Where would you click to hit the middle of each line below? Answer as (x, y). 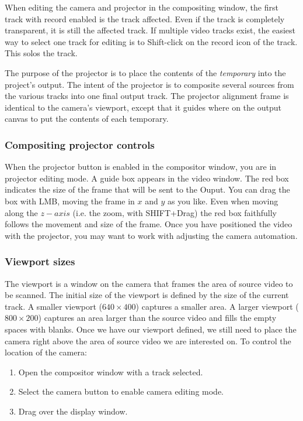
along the (21, 212)
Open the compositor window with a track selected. (111, 372)
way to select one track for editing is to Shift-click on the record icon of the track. (151, 41)
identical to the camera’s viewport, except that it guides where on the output (143, 107)
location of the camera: (46, 352)
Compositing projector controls (80, 144)
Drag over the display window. (73, 411)
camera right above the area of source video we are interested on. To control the (148, 340)
